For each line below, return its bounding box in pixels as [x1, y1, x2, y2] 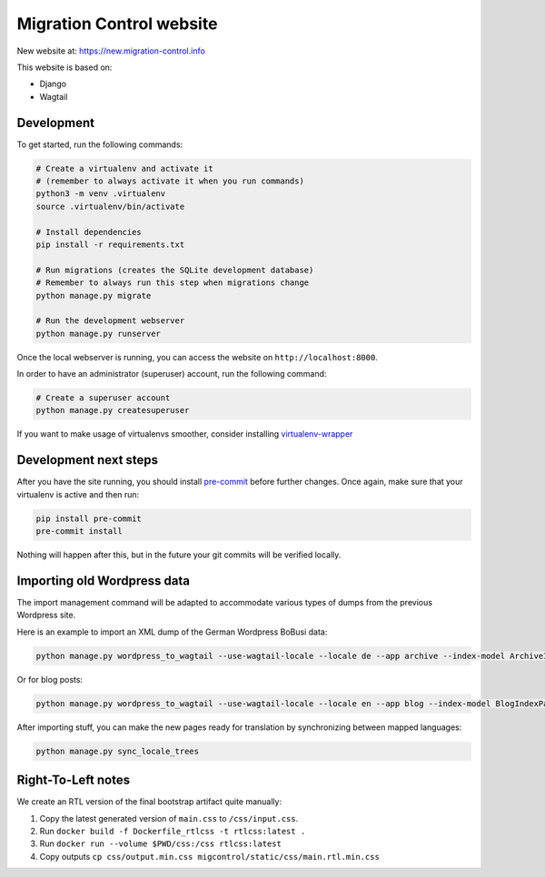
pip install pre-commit [35, 513, 143, 524]
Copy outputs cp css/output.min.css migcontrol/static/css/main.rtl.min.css [39, 851, 381, 862]
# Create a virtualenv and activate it [35, 163, 213, 173]
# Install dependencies [35, 227, 143, 237]
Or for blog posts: [16, 674, 84, 685]
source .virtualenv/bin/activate [35, 201, 185, 212]
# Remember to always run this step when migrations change [35, 278, 310, 288]
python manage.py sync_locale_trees [35, 745, 200, 756]
